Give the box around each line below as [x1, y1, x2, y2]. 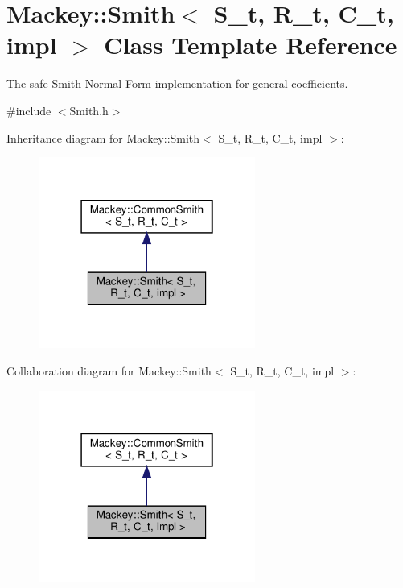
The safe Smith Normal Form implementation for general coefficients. [6, 75, 348, 92]
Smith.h [69, 101, 109, 118]
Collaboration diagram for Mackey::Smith [6, 362, 212, 379]
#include [6, 101, 51, 118]
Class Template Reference [104, 28, 397, 61]
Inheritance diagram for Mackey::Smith [6, 129, 200, 146]
